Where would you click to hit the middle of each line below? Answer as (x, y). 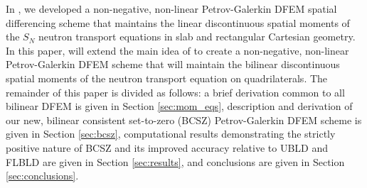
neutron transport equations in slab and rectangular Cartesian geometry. (197, 37)
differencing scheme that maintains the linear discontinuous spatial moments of (178, 22)
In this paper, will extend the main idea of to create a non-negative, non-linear (177, 50)
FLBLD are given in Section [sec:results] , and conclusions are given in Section (175, 161)
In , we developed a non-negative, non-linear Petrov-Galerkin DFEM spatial (171, 9)
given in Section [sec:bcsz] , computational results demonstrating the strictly (171, 134)
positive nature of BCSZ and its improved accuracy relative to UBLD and (167, 147)
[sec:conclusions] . (42, 176)
